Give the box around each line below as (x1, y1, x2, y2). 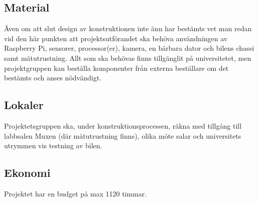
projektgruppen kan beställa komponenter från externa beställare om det (4, 62, 229, 73)
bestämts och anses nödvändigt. (4, 72, 101, 83)
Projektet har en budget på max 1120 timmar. (4, 188, 147, 198)
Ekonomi (4, 165, 51, 180)
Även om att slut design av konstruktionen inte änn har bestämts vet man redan (4, 23, 252, 34)
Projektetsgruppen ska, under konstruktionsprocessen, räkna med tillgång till (4, 120, 242, 131)
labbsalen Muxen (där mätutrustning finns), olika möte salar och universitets (4, 130, 241, 141)
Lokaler (4, 97, 44, 113)
